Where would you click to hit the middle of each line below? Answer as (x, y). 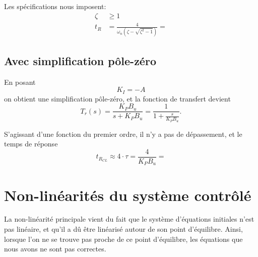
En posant (20, 82)
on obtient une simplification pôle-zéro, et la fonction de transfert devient (117, 98)
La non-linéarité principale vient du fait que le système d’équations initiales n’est (129, 219)
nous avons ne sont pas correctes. (55, 249)
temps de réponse (31, 144)
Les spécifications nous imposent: (55, 6)
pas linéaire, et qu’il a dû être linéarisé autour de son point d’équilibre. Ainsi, (123, 229)
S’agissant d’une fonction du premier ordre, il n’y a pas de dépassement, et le (123, 134)
